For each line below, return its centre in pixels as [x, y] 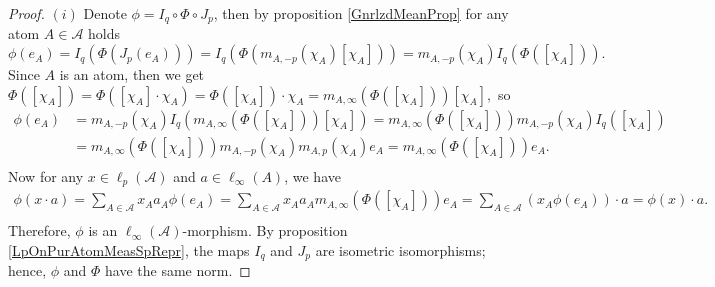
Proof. [26, 13]
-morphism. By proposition [265, 230]
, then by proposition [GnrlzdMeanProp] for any [361, 13]
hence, [27, 270]
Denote [105, 13]
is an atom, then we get [132, 74]
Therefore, [39, 230]
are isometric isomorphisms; [400, 249]
